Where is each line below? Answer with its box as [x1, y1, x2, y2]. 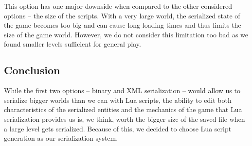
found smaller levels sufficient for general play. [4, 39, 141, 49]
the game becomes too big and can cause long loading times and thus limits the [4, 20, 241, 30]
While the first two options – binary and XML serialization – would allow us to [4, 85, 240, 96]
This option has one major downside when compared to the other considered [4, 1, 233, 11]
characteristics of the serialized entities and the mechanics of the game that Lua [4, 104, 242, 114]
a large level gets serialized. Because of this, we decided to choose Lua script [4, 123, 232, 133]
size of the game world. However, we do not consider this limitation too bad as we [4, 29, 249, 39]
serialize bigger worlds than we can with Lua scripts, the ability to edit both [4, 95, 232, 105]
